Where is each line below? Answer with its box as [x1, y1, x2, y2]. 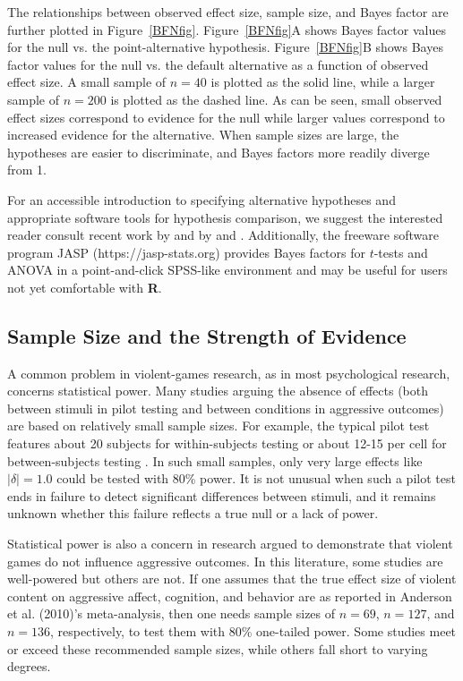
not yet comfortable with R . [7, 277, 162, 296]
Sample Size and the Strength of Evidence [7, 321, 407, 349]
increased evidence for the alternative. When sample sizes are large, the [7, 125, 399, 144]
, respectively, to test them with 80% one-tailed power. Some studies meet [50, 622, 457, 641]
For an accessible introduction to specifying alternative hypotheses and [7, 190, 396, 209]
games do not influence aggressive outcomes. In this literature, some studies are [7, 551, 443, 570]
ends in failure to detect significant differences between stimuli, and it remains [7, 486, 436, 505]
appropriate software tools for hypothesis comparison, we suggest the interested [7, 208, 443, 226]
